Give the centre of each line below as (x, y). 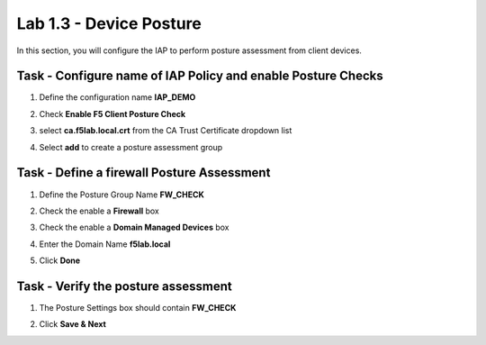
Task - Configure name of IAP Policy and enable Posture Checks (200, 76)
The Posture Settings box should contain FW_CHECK (138, 308)
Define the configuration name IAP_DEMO (117, 97)
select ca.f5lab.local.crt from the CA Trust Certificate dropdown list (166, 131)
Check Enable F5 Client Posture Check (112, 113)
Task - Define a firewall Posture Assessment (144, 172)
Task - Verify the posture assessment (125, 286)
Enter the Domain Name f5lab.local (105, 244)
